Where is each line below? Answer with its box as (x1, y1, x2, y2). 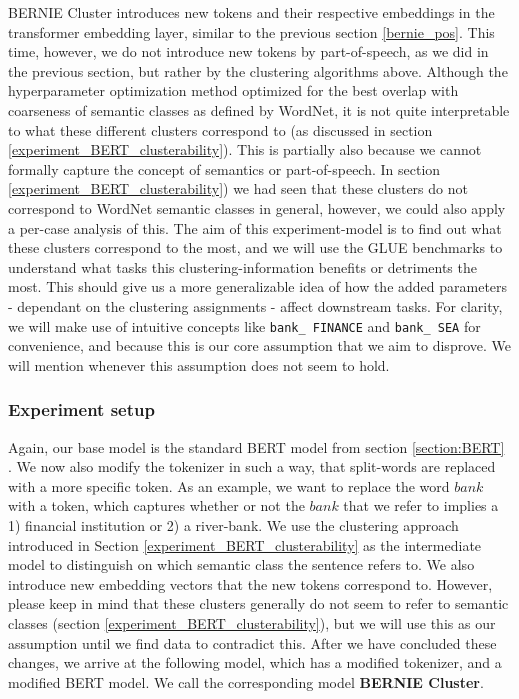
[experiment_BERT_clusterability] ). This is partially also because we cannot (8, 139, 482, 160)
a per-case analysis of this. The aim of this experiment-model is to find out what (8, 217, 502, 238)
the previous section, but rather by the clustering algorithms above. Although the (8, 60, 508, 81)
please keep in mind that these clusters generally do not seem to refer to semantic (8, 593, 509, 614)
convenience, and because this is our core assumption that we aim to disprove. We (8, 335, 511, 356)
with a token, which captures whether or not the (8, 495, 305, 516)
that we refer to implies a (343, 495, 499, 516)
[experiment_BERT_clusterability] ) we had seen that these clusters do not (8, 178, 468, 199)
